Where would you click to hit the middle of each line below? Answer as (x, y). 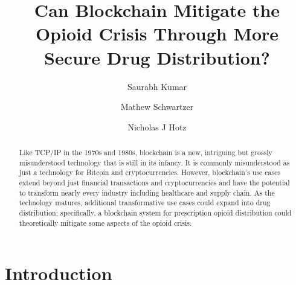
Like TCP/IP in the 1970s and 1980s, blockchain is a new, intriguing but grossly (146, 152)
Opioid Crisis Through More (157, 34)
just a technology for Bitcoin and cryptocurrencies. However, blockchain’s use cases (150, 172)
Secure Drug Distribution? (157, 57)
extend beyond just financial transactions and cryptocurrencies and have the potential (154, 183)
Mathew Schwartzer (157, 107)
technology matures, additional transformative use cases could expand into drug (145, 203)
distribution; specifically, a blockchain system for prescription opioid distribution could (155, 213)
